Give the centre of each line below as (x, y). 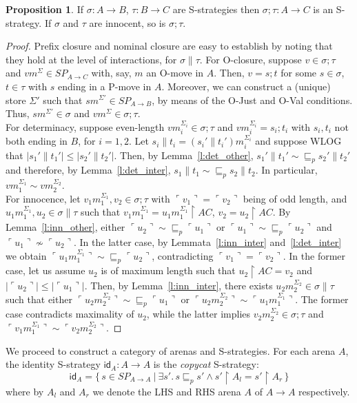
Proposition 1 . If (44, 9)
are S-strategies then (216, 9)
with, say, (111, 73)
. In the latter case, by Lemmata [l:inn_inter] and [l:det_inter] (207, 241)
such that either (39, 299)
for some (299, 73)
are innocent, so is (127, 22)
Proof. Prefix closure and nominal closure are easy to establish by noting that (169, 46)
